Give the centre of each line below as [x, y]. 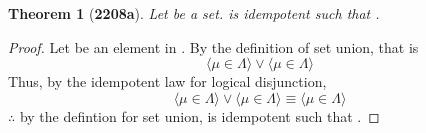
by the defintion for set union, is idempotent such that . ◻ [199, 115]
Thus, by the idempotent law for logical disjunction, [167, 81]
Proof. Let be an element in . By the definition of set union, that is [213, 46]
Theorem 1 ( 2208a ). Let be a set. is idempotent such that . [194, 13]
